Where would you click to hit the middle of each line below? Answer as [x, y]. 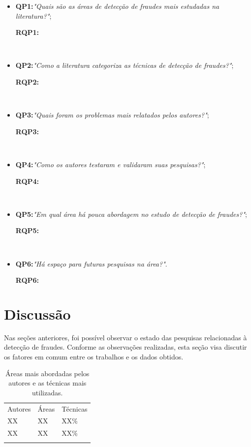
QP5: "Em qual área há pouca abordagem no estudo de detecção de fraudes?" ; [131, 214]
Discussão [37, 313]
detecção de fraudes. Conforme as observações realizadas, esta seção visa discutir [125, 347]
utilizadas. [47, 392]
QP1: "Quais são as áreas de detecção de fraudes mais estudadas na [117, 6]
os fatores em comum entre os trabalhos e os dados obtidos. [94, 357]
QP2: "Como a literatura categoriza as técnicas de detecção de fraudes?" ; [125, 65]
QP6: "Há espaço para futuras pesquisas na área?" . [91, 263]
